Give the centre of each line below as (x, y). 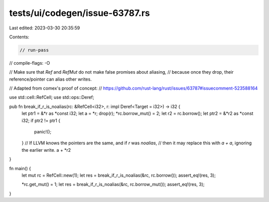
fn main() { (20, 168)
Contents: (19, 37)
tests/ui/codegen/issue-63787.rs (80, 13)
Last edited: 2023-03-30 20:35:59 (45, 28)
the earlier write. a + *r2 (46, 150)
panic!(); (43, 132)
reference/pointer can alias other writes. (51, 79)
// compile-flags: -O (30, 63)
